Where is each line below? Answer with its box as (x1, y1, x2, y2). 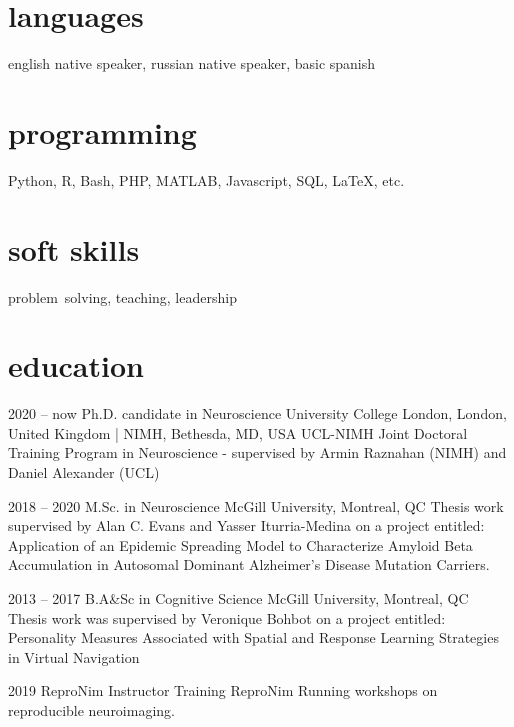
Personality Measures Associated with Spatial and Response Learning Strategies (8, 627, 499, 648)
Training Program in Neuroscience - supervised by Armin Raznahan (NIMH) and (8, 442, 507, 463)
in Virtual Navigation (8, 646, 140, 667)
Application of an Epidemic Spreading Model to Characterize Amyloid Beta (8, 534, 473, 555)
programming (8, 111, 197, 152)
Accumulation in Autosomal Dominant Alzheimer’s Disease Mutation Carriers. (8, 554, 490, 575)
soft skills (8, 228, 140, 269)
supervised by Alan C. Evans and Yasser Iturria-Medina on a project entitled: (8, 515, 485, 536)
